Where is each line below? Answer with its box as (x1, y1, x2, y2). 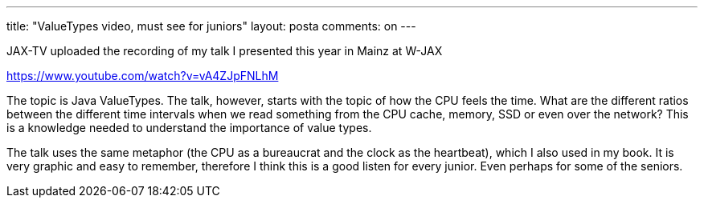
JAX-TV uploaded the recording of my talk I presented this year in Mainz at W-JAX (6, 44, 443, 58)
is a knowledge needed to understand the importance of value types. (6, 121, 372, 134)
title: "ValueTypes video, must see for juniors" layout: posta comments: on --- (6, 19, 416, 33)
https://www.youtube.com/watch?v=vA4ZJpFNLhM (6, 69, 279, 82)
